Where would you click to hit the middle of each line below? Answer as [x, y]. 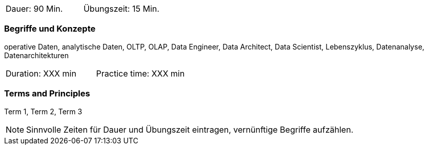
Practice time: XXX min [140, 73]
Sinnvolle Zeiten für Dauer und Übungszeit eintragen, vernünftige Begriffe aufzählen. [190, 129]
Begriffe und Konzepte [50, 29]
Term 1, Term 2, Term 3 [43, 111]
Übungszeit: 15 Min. [121, 9]
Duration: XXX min [41, 73]
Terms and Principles [47, 94]
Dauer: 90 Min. [34, 9]
